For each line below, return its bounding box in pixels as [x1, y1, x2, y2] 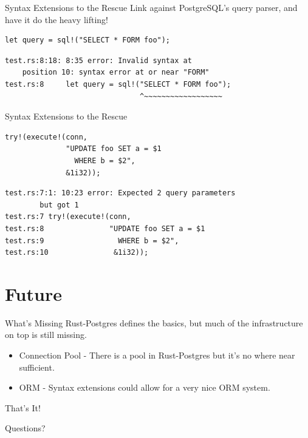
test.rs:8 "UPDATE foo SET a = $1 [5, 224, 205, 233]
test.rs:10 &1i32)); [5, 248, 149, 257]
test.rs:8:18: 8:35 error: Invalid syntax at [5, 56, 192, 65]
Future [5, 281, 62, 306]
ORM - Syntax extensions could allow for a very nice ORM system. [19, 381, 270, 394]
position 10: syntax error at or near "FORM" [22, 68, 210, 77]
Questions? [5, 422, 46, 434]
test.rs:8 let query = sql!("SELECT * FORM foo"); [5, 79, 231, 89]
